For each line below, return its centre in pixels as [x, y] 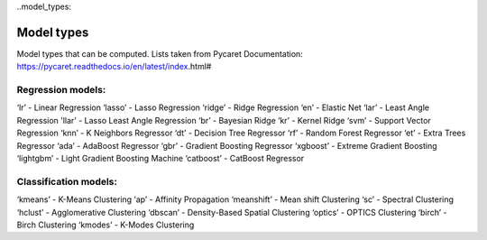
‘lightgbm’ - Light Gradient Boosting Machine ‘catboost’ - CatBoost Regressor [161, 158]
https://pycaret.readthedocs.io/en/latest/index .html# [114, 67]
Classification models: [67, 181]
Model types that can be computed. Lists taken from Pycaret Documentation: [160, 53]
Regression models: [61, 90]
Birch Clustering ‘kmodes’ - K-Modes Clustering [106, 225]
